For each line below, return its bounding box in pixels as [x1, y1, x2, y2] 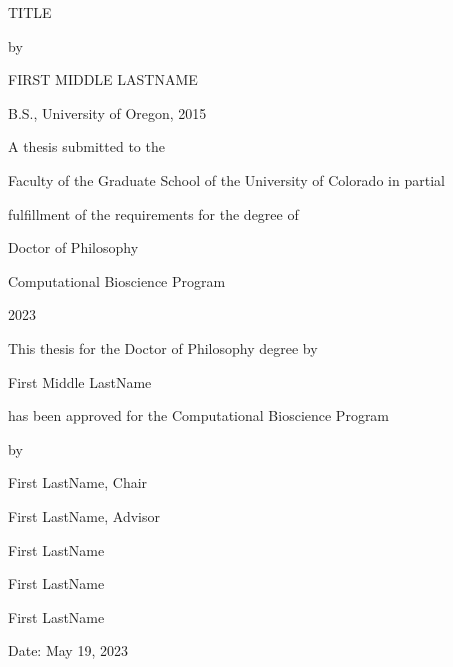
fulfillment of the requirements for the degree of [8, 203, 299, 224]
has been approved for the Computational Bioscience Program [8, 405, 390, 426]
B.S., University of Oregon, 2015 [8, 102, 207, 123]
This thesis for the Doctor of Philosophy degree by [8, 337, 318, 358]
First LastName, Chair [8, 472, 148, 493]
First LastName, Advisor [8, 505, 160, 526]
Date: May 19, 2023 [8, 640, 128, 661]
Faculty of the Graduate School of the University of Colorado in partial [8, 169, 445, 190]
